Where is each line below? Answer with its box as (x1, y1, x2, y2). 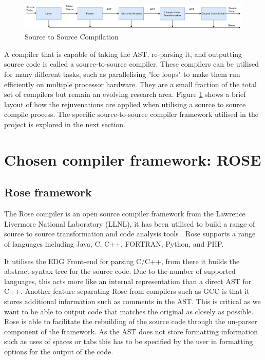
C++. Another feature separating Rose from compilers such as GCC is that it (4, 286, 250, 296)
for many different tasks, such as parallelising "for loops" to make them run (4, 69, 240, 79)
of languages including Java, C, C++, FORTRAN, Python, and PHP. (4, 238, 224, 249)
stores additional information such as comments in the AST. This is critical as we (4, 295, 261, 306)
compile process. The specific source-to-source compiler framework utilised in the (4, 109, 258, 119)
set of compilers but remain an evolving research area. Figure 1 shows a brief (4, 89, 246, 99)
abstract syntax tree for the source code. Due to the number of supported (4, 266, 236, 276)
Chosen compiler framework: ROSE (4, 149, 261, 170)
